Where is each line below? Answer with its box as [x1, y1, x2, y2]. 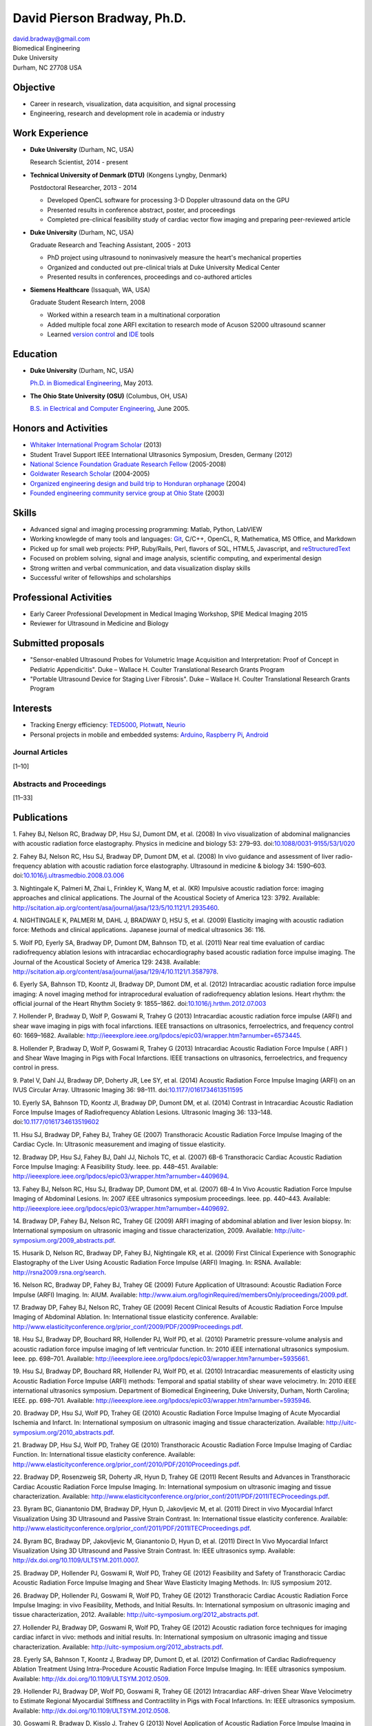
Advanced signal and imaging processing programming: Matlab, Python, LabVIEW [30, 525, 262, 534]
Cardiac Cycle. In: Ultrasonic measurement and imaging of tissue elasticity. [12, 1140, 226, 1149]
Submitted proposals [12, 637, 105, 649]
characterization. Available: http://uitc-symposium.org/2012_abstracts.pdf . [12, 1642, 224, 1651]
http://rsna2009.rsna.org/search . [12, 1268, 107, 1277]
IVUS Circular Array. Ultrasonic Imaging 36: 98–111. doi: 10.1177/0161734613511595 [12, 1086, 244, 1094]
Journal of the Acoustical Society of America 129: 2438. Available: [12, 958, 201, 966]
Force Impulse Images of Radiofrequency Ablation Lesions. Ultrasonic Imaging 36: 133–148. [12, 1108, 272, 1116]
